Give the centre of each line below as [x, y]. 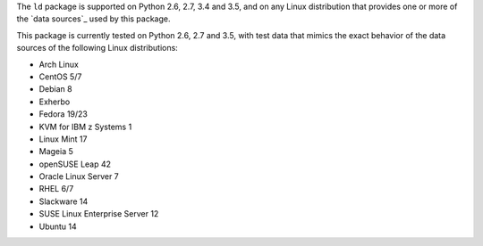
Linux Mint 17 [63, 139]
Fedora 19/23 [64, 114]
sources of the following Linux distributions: [97, 48]
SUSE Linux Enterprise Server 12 [99, 214]
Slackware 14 [64, 201]
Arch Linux [59, 64]
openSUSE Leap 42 [75, 164]
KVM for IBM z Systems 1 [85, 127]
